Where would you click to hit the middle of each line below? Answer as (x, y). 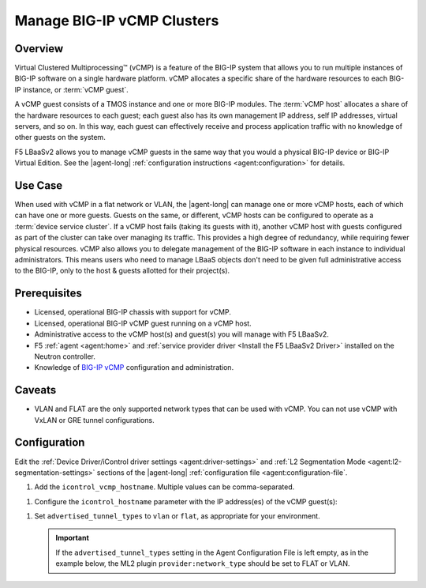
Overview (39, 49)
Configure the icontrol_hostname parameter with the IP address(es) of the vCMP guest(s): (186, 501)
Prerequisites (48, 294)
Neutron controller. (65, 356)
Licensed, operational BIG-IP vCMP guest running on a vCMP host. (143, 323)
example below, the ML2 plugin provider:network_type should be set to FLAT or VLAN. (203, 563)
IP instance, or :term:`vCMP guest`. (72, 89)
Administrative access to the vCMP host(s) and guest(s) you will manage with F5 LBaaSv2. (181, 334)
